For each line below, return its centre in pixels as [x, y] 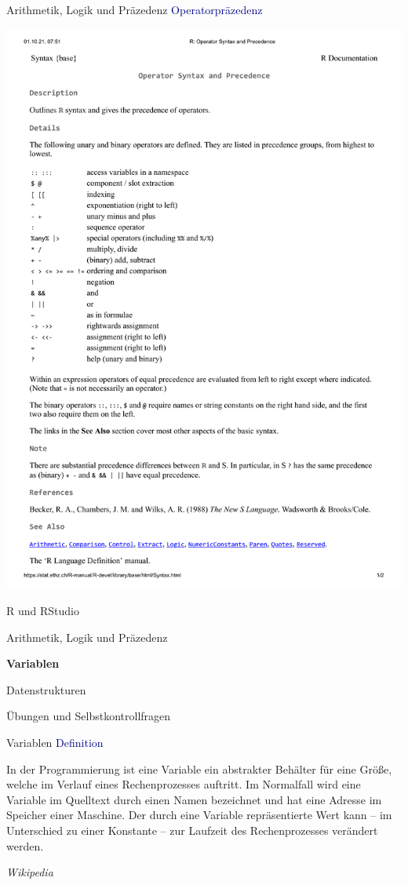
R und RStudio [43, 610]
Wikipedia [30, 872]
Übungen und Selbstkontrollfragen [89, 716]
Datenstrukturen [46, 689]
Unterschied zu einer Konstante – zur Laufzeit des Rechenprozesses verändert [192, 830]
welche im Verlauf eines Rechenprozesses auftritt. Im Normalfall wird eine [184, 784]
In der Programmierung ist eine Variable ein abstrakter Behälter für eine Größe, [199, 768]
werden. [25, 845]
